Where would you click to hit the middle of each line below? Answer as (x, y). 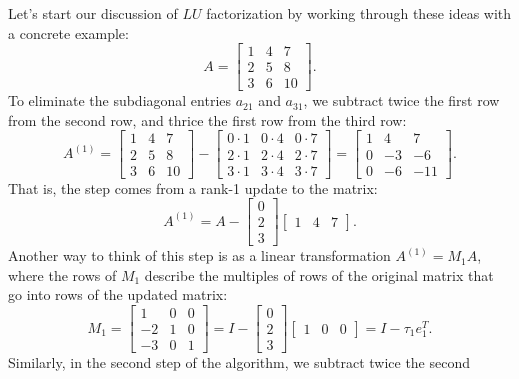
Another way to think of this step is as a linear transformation (199, 255)
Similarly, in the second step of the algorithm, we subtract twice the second (239, 362)
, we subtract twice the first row (401, 100)
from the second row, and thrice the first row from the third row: (207, 119)
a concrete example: (68, 32)
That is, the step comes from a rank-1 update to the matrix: (193, 187)
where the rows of (62, 274)
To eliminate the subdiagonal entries (120, 100)
